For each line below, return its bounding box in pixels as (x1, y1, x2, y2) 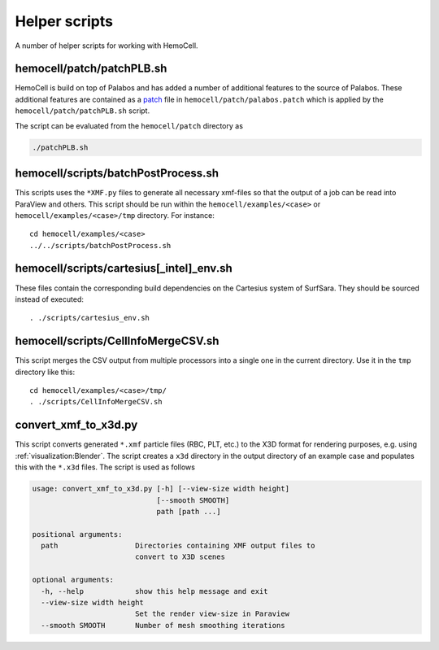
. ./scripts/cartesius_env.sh (29, 313, 150, 323)
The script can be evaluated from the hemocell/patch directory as (15, 120, 244, 130)
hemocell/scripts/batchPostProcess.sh (15, 167, 219, 181)
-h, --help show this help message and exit (41, 587, 268, 595)
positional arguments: (32, 530, 123, 539)
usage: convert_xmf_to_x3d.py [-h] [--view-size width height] (32, 484, 290, 494)
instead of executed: (15, 294, 85, 304)
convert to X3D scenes (134, 552, 225, 561)
